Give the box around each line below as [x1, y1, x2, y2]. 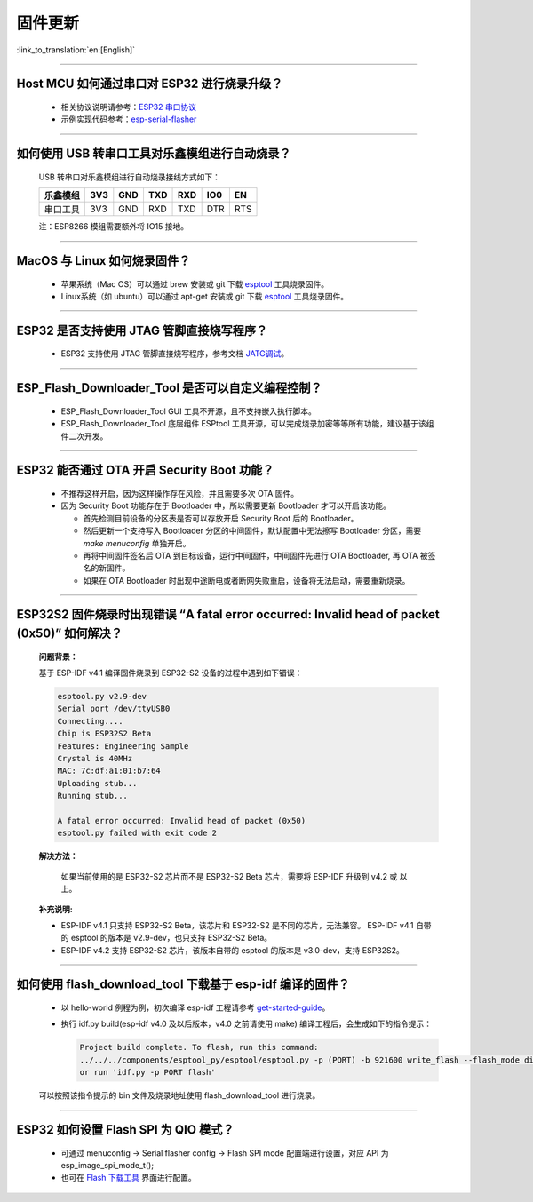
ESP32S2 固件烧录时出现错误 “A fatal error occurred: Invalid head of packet [16, 607, 440, 622]
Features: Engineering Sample [57, 741, 189, 751]
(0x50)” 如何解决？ [16, 626, 123, 641]
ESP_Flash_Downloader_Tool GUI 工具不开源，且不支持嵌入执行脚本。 [60, 405, 317, 417]
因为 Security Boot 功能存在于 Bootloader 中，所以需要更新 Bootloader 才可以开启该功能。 [60, 500, 391, 511]
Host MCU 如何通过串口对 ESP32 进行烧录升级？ [16, 76, 283, 92]
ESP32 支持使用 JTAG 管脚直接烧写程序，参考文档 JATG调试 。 [60, 348, 290, 359]
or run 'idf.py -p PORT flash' [79, 1067, 217, 1078]
